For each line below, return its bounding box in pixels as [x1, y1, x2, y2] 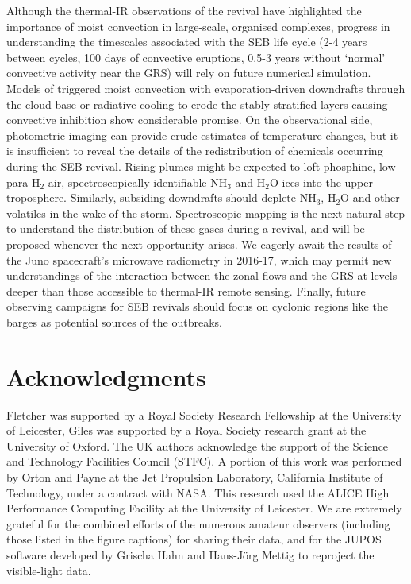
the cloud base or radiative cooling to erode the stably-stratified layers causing [6, 95, 388, 112]
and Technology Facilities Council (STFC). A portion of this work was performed [6, 453, 402, 470]
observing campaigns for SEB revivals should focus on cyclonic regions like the [6, 298, 388, 315]
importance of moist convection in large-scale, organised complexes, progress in [6, 17, 390, 34]
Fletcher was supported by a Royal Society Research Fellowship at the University [6, 406, 401, 423]
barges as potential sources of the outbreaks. [6, 313, 222, 330]
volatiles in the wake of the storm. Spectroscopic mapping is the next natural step [6, 204, 405, 221]
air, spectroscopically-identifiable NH [48, 173, 228, 190]
